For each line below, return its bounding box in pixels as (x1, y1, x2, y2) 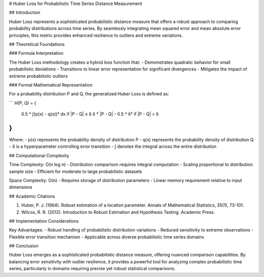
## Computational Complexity (9, 152, 69, 159)
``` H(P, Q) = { (9, 100, 37, 106)
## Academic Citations (9, 193, 55, 199)
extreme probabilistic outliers (9, 73, 68, 79)
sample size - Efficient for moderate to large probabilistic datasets (9, 168, 142, 174)
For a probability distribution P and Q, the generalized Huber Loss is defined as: (9, 91, 169, 97)
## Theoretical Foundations (9, 41, 65, 47)
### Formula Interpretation (9, 50, 64, 56)
